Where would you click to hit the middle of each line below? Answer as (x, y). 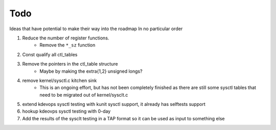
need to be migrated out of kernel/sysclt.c (84, 95)
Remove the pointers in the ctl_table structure (70, 64)
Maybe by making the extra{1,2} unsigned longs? (91, 71)
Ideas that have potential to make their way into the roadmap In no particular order (96, 29)
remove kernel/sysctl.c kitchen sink (60, 80)
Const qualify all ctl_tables (50, 54)
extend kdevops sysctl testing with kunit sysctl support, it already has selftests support (114, 104)
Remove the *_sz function (67, 45)
